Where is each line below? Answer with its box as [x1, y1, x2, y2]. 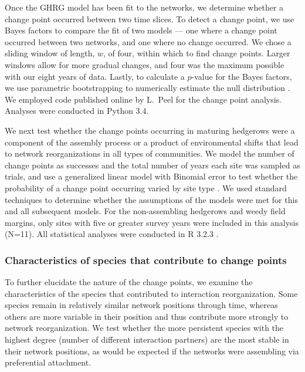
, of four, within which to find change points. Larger [103, 47, 290, 59]
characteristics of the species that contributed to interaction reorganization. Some [5, 287, 298, 299]
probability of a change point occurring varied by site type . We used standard [5, 181, 287, 194]
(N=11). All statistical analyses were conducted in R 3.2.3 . [5, 228, 219, 240]
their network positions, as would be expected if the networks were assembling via [5, 344, 299, 357]
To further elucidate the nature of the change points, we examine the [5, 276, 253, 288]
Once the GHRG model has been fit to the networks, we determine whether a [5, 1, 284, 13]
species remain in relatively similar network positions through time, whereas [5, 299, 278, 311]
